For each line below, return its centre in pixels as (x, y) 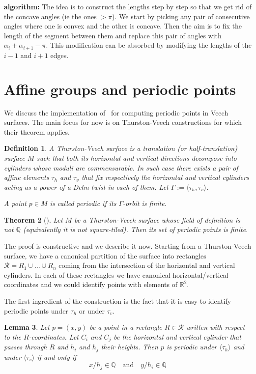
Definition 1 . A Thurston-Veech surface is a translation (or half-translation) (121, 148)
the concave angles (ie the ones (50, 16)
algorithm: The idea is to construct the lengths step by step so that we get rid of (128, 6)
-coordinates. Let (54, 336)
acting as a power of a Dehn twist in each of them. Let (86, 187)
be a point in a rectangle (126, 327)
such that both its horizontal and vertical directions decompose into (137, 158)
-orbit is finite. (145, 203)
